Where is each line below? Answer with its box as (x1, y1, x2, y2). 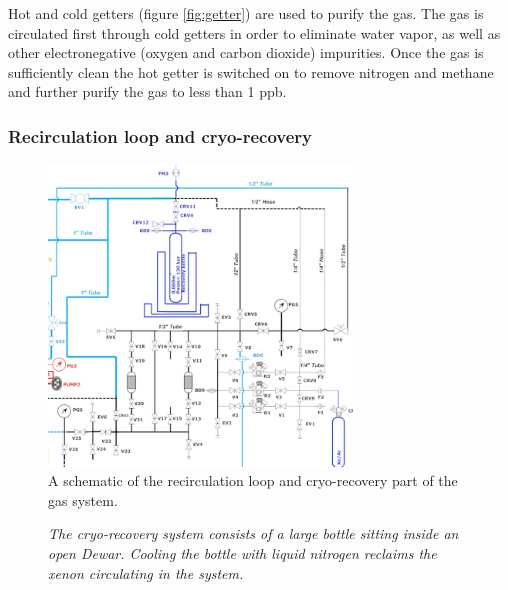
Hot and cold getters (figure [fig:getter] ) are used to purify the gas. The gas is (8, 3, 484, 23)
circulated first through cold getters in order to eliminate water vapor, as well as (8, 22, 501, 43)
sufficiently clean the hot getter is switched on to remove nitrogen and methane (8, 61, 494, 82)
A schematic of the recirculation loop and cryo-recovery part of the (48, 470, 458, 491)
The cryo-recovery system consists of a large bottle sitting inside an (48, 523, 459, 544)
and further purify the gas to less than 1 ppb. (8, 81, 287, 102)
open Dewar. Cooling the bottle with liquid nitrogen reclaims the (48, 542, 437, 563)
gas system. (48, 489, 118, 510)
